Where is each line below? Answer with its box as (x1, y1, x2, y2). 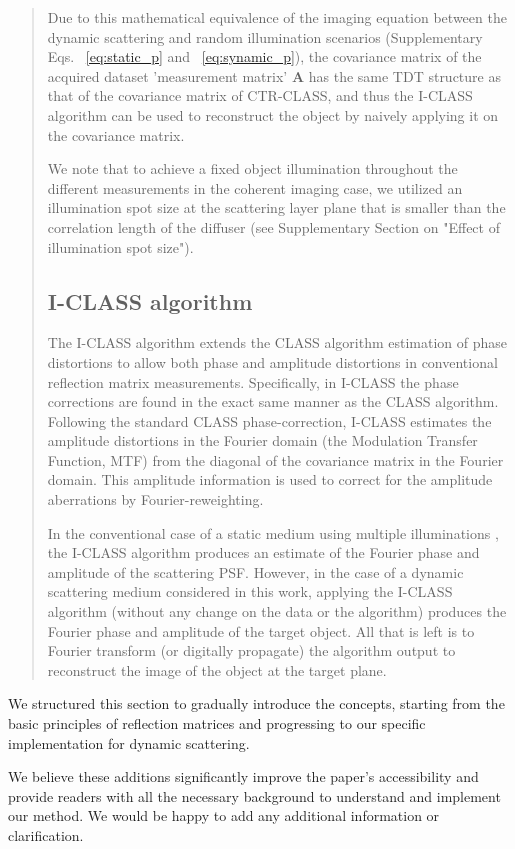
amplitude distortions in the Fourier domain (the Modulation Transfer (47, 430, 478, 451)
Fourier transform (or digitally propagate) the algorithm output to (47, 640, 456, 661)
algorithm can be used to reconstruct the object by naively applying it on (47, 104, 499, 125)
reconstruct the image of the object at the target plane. (47, 659, 387, 680)
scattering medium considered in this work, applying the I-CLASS (47, 581, 453, 602)
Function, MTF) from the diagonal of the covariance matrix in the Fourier (47, 449, 504, 470)
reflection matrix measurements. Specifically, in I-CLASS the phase (47, 371, 459, 392)
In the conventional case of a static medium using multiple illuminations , (47, 522, 499, 543)
